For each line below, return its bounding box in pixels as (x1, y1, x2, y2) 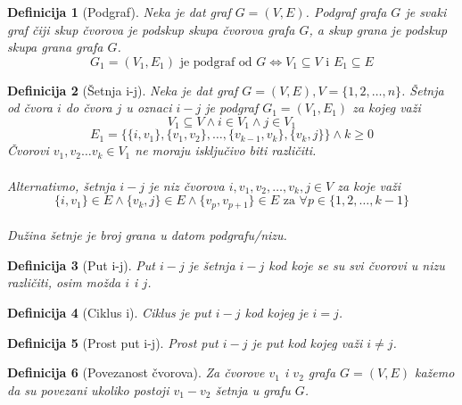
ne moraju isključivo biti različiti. (135, 141, 317, 160)
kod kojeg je (244, 303, 309, 322)
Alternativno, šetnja (7, 176, 116, 194)
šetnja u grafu (215, 380, 291, 399)
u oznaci (126, 98, 172, 117)
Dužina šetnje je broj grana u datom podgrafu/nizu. (7, 226, 287, 244)
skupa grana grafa (7, 37, 103, 56)
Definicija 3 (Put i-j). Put (7, 255, 155, 274)
